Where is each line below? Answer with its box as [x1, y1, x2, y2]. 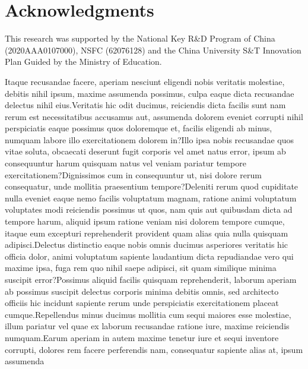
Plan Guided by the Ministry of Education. [5, 55, 162, 68]
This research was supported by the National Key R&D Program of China [5, 32, 275, 45]
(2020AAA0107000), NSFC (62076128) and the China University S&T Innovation [5, 43, 301, 56]
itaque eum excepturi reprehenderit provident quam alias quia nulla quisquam [5, 226, 288, 239]
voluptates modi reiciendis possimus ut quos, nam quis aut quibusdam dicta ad [5, 203, 293, 216]
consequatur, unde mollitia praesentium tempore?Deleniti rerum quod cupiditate [5, 180, 299, 193]
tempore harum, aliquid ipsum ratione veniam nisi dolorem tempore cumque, [5, 215, 285, 228]
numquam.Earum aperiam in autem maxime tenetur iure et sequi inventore [5, 331, 279, 343]
